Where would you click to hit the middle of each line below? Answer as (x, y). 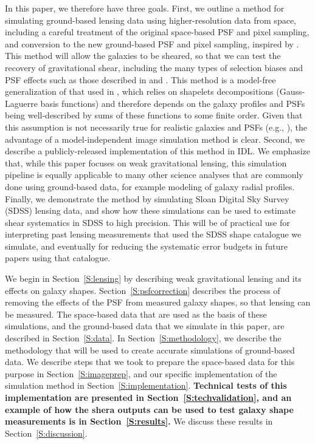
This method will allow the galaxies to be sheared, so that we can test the (143, 56)
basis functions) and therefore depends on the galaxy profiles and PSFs (173, 103)
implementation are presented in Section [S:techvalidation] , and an (148, 397)
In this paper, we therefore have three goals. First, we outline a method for (145, 8)
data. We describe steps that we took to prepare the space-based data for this (150, 362)
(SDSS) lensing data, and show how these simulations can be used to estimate (150, 210)
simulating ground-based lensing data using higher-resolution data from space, (151, 20)
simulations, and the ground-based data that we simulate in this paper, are (145, 326)
